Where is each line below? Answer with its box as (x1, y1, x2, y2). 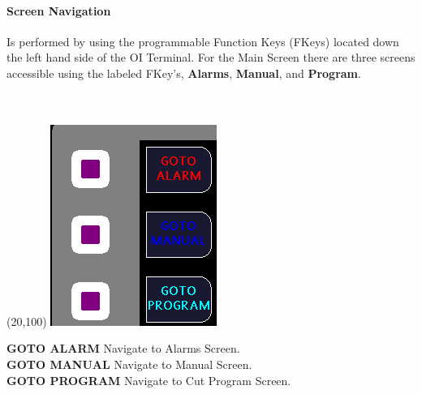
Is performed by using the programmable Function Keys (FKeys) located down (6, 32, 399, 49)
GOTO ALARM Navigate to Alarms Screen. (6, 340, 240, 357)
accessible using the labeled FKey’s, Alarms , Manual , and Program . (6, 64, 361, 81)
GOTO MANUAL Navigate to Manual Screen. (6, 355, 252, 372)
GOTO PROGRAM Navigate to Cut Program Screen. (6, 371, 291, 388)
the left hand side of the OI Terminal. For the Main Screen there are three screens (6, 49, 416, 66)
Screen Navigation (6, 2, 111, 19)
